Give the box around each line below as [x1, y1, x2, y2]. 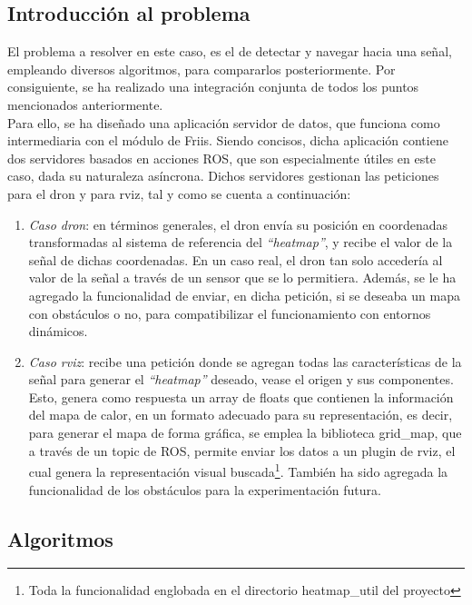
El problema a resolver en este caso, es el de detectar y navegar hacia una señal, [7, 42, 452, 61]
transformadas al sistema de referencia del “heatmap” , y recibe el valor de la [28, 233, 453, 252]
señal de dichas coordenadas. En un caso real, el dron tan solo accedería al [28, 250, 443, 269]
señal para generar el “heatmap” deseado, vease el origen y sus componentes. [28, 370, 454, 389]
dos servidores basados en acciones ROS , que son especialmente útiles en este [7, 148, 436, 167]
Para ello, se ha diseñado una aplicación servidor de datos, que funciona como [7, 113, 440, 132]
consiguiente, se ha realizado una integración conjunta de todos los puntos [7, 77, 419, 96]
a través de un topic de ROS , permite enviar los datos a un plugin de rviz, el [28, 441, 456, 460]
